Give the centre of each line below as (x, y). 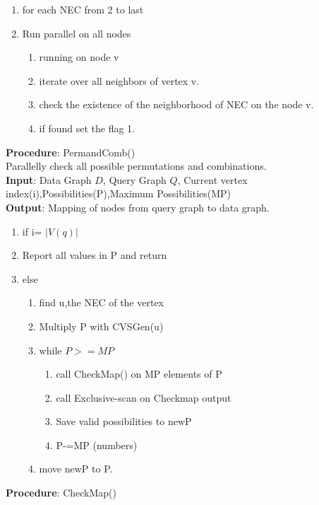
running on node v (79, 57)
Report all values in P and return (95, 255)
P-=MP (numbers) (97, 445)
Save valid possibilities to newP (124, 421)
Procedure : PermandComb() (71, 152)
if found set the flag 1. (87, 128)
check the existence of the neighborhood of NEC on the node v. (176, 104)
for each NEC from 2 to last (83, 9)
